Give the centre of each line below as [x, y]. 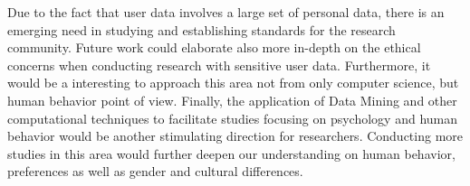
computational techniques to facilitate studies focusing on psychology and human [233, 118]
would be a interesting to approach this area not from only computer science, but [233, 83]
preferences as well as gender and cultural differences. [155, 171]
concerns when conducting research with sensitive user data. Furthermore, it [219, 65]
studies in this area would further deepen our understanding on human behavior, [231, 153]
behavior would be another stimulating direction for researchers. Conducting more [235, 136]
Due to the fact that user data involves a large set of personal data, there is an [226, 12]
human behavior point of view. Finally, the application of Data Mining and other [232, 100]
